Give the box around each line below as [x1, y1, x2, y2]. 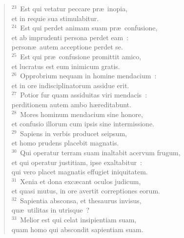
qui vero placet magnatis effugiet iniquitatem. [11, 167, 148, 177]
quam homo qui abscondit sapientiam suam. [11, 224, 143, 234]
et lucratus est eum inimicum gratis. [11, 61, 120, 71]
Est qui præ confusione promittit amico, [20, 51, 142, 61]
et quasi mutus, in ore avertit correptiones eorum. [11, 186, 160, 196]
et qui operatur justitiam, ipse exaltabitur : [11, 157, 142, 167]
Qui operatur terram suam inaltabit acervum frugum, [20, 147, 181, 157]
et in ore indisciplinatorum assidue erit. [11, 80, 129, 90]
